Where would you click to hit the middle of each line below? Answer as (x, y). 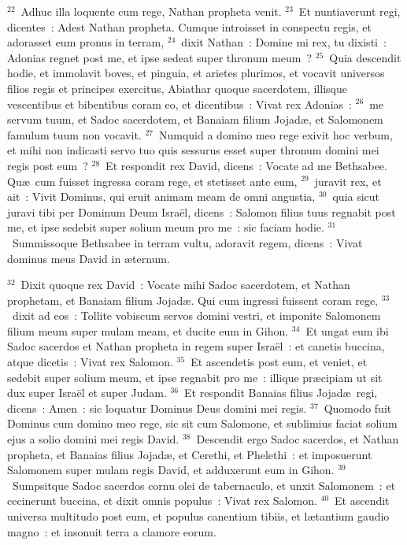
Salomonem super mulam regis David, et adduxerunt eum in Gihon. (171, 470)
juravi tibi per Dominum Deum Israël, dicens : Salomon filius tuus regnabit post (202, 211)
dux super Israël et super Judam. (87, 393)
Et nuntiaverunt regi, (350, 11)
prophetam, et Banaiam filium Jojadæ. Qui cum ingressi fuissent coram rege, (193, 300)
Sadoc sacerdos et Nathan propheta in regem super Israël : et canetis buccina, (196, 346)
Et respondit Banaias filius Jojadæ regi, (281, 393)
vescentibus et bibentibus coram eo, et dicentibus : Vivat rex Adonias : (179, 104)
